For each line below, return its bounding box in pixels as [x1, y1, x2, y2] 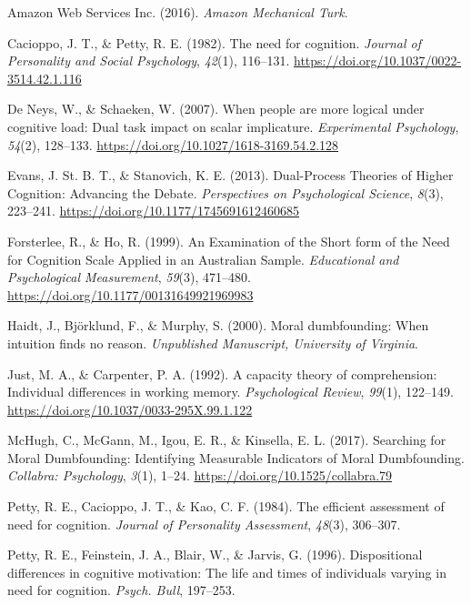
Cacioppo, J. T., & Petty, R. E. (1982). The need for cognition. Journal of [7, 33, 422, 52]
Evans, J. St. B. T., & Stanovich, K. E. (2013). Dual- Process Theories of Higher [7, 166, 454, 185]
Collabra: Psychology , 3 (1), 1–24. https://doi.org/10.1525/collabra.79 [7, 466, 393, 485]
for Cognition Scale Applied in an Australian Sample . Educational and [7, 249, 399, 268]
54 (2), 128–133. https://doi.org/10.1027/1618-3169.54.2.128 [7, 135, 339, 154]
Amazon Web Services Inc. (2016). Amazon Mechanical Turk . [7, 3, 348, 21]
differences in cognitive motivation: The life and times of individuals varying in [7, 562, 446, 581]
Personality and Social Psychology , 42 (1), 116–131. [7, 51, 290, 70]
